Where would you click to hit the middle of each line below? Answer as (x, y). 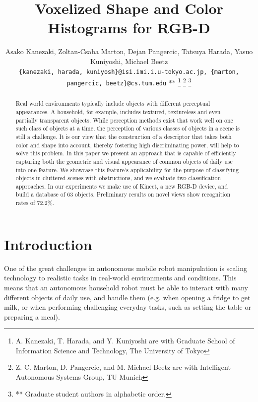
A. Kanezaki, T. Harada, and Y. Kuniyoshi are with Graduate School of (125, 341)
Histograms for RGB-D (129, 28)
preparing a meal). (32, 316)
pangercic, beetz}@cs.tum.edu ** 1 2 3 (129, 82)
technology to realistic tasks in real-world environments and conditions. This (120, 278)
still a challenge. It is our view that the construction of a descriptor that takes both (124, 136)
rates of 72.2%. (35, 203)
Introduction (48, 244)
